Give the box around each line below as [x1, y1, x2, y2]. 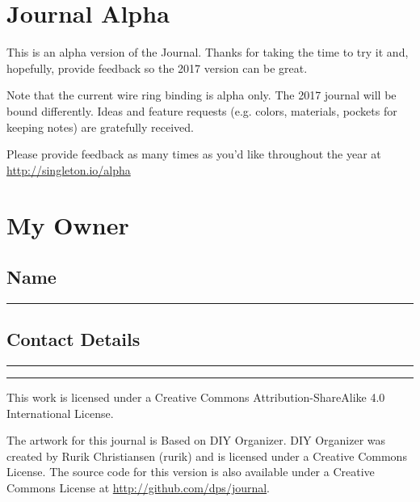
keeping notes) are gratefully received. [6, 118, 194, 135]
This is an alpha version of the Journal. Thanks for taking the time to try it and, [6, 44, 409, 61]
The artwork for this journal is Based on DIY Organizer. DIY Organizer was [6, 432, 386, 449]
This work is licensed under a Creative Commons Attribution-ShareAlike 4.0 [6, 389, 385, 406]
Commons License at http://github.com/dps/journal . [6, 479, 271, 496]
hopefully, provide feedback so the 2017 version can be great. [6, 59, 308, 76]
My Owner [6, 209, 129, 242]
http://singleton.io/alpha [6, 161, 131, 178]
